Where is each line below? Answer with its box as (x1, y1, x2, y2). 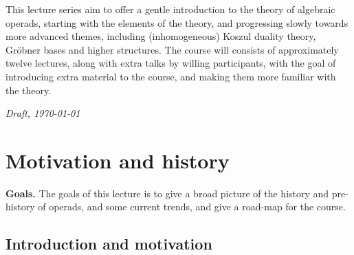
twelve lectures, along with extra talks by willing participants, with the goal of (5, 56, 336, 70)
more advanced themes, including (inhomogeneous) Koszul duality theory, (5, 29, 316, 43)
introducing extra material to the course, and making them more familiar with (5, 69, 336, 83)
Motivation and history (5, 146, 230, 174)
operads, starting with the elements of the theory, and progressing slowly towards (5, 15, 349, 30)
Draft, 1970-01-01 (5, 106, 80, 120)
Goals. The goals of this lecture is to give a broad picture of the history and (5, 186, 329, 200)
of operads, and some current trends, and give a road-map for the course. (38, 199, 346, 214)
